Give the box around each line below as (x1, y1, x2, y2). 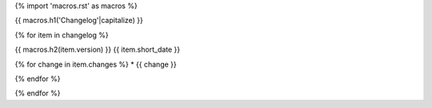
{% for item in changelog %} (14, 30, 110, 40)
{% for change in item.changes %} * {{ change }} (14, 60, 178, 69)
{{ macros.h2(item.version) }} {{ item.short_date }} (14, 44, 181, 55)
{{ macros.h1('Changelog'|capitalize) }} (14, 16, 143, 25)
